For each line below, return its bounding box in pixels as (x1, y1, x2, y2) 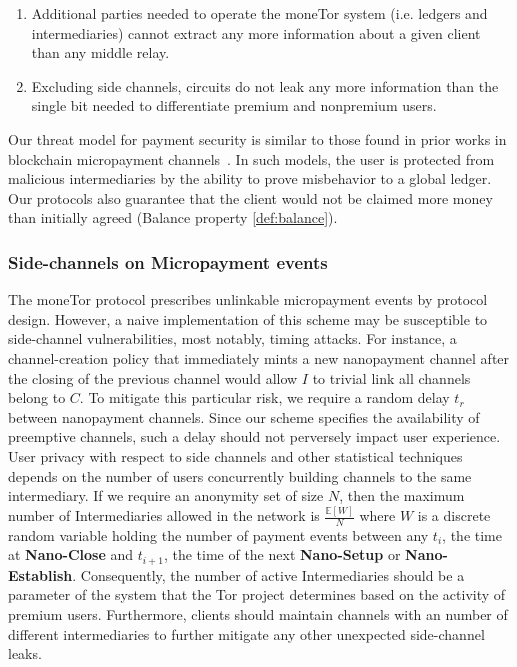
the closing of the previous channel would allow (8, 367, 298, 388)
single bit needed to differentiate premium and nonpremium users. (31, 95, 437, 116)
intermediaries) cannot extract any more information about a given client (31, 22, 481, 43)
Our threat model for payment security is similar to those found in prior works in (8, 128, 507, 149)
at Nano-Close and (8, 544, 134, 565)
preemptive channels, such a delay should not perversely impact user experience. (8, 426, 501, 447)
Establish (8, 564, 73, 585)
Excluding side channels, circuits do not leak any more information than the (31, 75, 499, 96)
